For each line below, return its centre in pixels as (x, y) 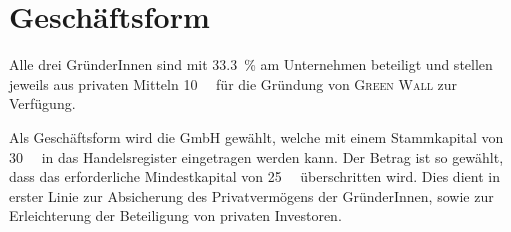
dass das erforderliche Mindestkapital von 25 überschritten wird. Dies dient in (254, 176)
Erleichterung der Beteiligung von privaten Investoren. (175, 215)
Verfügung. (42, 103)
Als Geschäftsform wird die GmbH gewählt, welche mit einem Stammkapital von (256, 136)
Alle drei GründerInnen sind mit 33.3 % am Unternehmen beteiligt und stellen (251, 64)
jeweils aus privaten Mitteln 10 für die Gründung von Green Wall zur (233, 83)
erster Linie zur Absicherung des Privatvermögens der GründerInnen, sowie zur (251, 195)
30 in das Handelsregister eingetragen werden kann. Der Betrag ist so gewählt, (256, 156)
